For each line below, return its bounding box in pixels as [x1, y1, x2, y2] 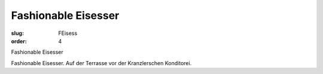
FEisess [58, 30, 78, 37]
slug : [11, 30, 24, 37]
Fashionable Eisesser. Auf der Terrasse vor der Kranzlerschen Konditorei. [11, 59, 192, 66]
